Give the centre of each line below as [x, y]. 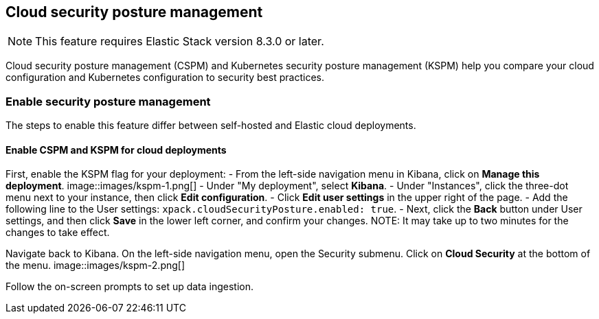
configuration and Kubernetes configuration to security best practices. [165, 78]
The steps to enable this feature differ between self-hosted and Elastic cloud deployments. [211, 126]
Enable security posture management [108, 101]
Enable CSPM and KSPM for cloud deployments [116, 150]
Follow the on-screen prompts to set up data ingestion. [130, 287]
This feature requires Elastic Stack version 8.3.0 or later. [180, 42]
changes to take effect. [58, 233]
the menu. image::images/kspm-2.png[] [95, 265]
